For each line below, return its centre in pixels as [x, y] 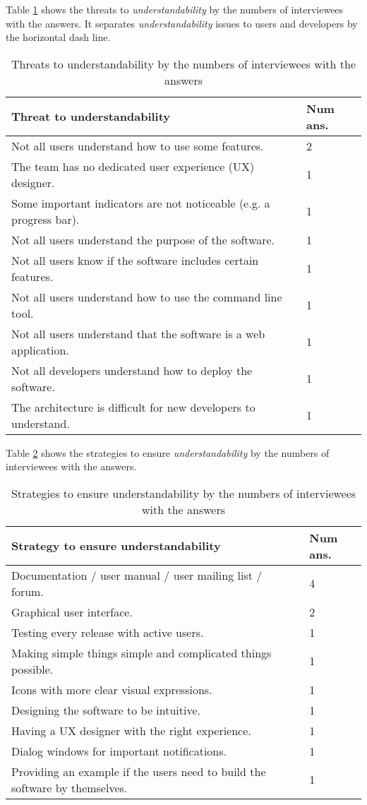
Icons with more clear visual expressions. [112, 689]
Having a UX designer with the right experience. [131, 730]
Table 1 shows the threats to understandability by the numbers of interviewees [175, 9]
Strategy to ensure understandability [116, 546]
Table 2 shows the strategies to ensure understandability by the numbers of [168, 452]
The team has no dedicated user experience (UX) [133, 166]
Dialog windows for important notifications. [119, 751]
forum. [28, 591]
